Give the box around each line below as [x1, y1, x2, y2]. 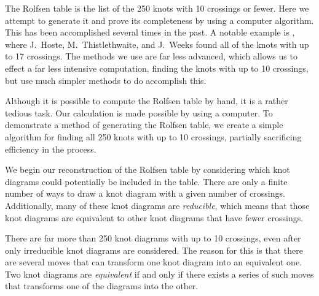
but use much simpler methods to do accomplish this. [5, 74, 207, 86]
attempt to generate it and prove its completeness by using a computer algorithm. [5, 13, 314, 26]
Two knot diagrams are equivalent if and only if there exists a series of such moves [5, 267, 314, 280]
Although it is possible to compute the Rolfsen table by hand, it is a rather [5, 94, 288, 107]
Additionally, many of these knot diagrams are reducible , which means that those [5, 199, 310, 211]
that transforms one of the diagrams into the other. [5, 279, 199, 292]
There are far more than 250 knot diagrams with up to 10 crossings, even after [5, 232, 301, 245]
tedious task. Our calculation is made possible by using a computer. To [5, 106, 273, 119]
